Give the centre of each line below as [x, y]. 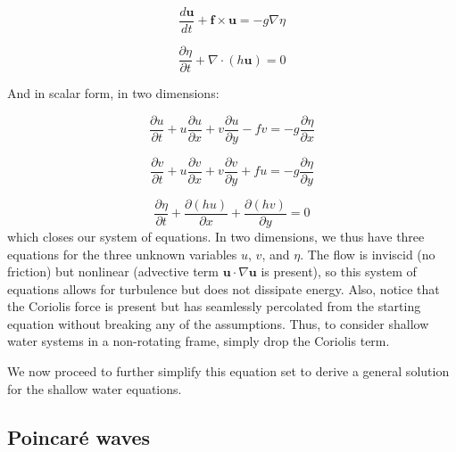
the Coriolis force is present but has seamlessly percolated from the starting [214, 306]
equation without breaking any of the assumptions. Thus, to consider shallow [218, 323]
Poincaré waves [79, 436]
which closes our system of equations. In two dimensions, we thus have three [216, 236]
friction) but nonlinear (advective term [113, 271]
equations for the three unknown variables [122, 254]
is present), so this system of [339, 271]
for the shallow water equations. [95, 388]
